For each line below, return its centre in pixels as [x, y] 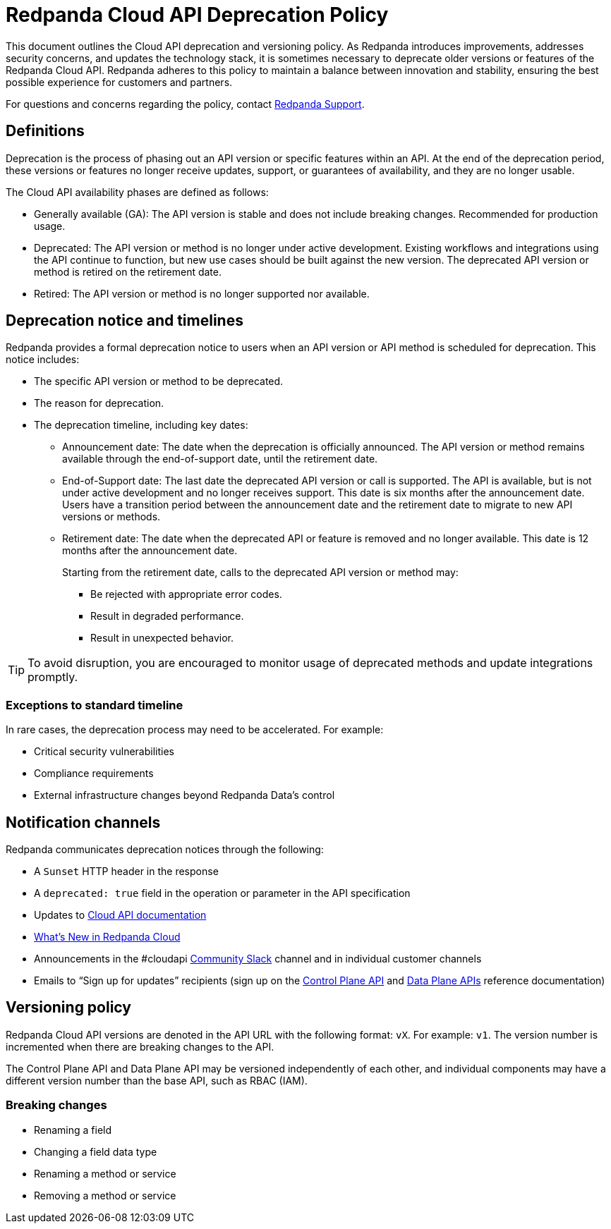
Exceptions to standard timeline [95, 705]
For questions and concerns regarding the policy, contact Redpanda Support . [185, 104]
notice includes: [43, 360]
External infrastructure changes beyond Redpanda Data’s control [184, 795]
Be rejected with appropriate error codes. [186, 594]
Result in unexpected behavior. [162, 638]
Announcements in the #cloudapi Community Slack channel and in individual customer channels [258, 959]
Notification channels [83, 822]
